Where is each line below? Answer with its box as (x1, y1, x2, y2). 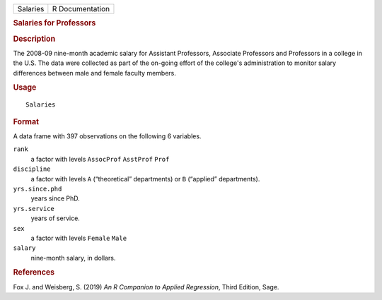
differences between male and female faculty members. (13, 68, 177, 77)
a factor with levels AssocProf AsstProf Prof (30, 155, 170, 163)
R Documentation (52, 4, 110, 13)
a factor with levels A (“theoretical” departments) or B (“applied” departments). (30, 174, 260, 183)
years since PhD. (30, 194, 81, 203)
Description (13, 34, 56, 44)
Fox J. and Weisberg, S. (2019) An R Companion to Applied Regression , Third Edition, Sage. (13, 282, 279, 291)
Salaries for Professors (13, 18, 96, 28)
